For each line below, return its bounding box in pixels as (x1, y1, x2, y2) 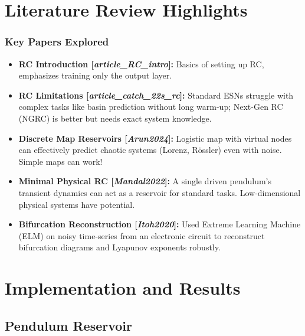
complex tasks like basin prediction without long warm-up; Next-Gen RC (18, 100, 283, 113)
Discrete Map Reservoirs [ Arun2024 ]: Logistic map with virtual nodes (18, 132, 292, 144)
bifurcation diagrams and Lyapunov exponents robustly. (18, 241, 221, 253)
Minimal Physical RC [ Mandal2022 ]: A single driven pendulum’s (18, 175, 272, 187)
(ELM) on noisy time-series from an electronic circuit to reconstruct (18, 229, 265, 242)
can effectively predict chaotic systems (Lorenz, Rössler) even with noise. (18, 143, 282, 156)
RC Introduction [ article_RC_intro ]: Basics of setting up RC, (18, 57, 264, 70)
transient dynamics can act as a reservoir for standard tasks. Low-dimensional (18, 186, 301, 198)
